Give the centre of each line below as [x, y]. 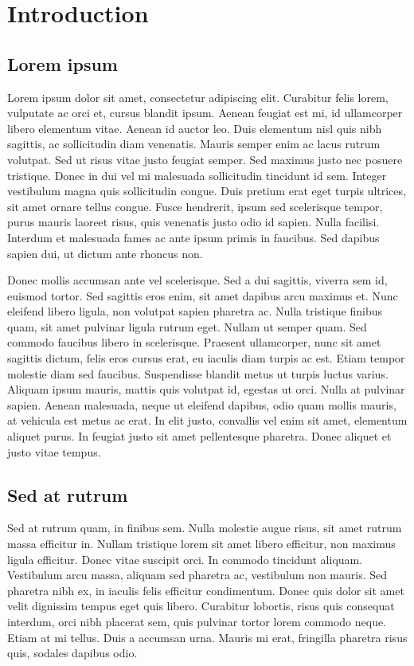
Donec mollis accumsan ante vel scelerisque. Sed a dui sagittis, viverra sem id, [197, 280]
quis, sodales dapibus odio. [72, 653]
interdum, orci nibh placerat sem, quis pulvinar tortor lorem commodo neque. [197, 621]
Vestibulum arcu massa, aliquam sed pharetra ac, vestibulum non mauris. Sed [197, 575]
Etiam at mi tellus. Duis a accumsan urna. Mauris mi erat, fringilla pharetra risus [207, 637]
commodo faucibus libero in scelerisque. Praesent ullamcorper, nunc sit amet [194, 342]
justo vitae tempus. [54, 451]
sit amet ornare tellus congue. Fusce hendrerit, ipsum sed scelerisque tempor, [195, 206]
